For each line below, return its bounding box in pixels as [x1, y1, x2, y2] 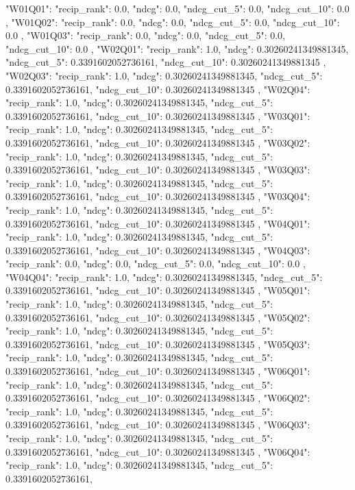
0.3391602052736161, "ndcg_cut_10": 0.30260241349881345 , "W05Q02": [5, 310, 310, 324]
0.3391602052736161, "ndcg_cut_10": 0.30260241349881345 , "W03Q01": [5, 108, 310, 123]
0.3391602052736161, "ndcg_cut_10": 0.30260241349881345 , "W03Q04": [5, 189, 310, 204]
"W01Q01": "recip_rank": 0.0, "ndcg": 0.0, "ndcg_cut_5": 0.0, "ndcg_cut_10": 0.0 [5, 1, 350, 15]
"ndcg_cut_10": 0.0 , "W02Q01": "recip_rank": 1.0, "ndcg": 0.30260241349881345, [5, 41, 349, 56]
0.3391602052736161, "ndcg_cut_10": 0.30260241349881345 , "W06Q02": [5, 391, 310, 405]
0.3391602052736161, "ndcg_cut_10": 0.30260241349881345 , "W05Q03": [5, 336, 310, 351]
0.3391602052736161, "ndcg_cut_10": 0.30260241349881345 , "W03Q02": [5, 135, 310, 149]
